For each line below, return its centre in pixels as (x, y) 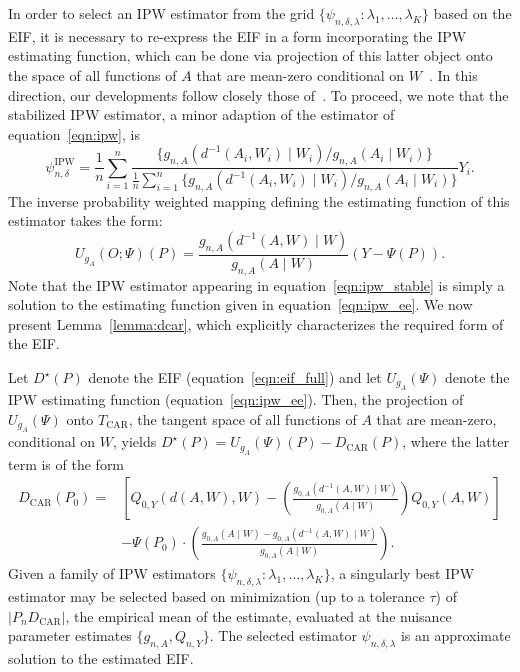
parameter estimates (70, 635)
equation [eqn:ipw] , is (74, 133)
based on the (472, 13)
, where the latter (455, 441)
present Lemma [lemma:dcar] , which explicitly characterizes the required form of (256, 323)
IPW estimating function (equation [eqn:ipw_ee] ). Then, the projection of (236, 399)
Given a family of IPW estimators (112, 573)
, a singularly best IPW (402, 573)
